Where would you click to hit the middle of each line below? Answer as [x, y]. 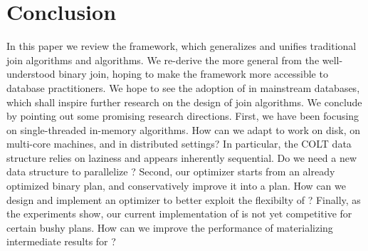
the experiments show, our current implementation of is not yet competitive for [179, 214]
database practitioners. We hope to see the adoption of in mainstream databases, [183, 87]
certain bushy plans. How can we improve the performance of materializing [170, 227]
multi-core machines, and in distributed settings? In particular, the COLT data [179, 144]
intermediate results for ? [61, 241]
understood [31, 74]
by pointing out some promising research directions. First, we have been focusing [183, 116]
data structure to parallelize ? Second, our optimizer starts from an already [171, 171]
